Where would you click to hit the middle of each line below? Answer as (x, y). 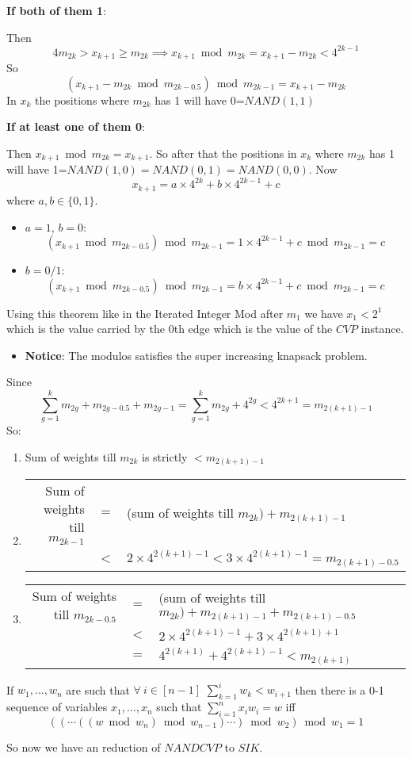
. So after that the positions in (223, 153)
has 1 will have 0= (200, 100)
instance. (382, 329)
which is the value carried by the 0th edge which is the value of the (170, 329)
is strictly (165, 456)
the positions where (82, 100)
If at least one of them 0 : (76, 126)
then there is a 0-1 (340, 689)
